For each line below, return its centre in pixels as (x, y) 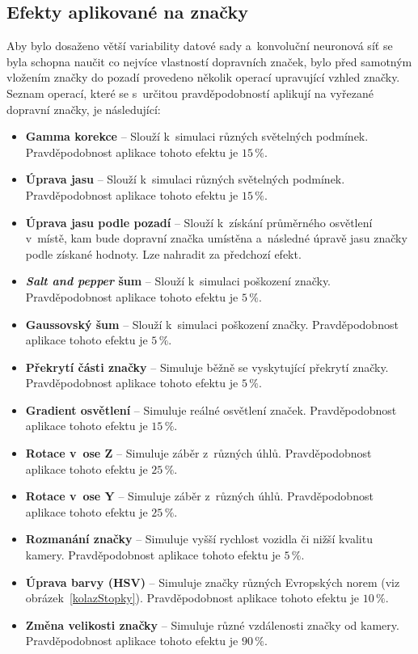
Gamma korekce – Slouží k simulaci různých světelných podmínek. (197, 136)
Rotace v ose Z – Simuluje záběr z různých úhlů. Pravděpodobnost (198, 453)
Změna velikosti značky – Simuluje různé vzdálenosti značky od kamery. (212, 624)
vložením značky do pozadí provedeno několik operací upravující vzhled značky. (203, 77)
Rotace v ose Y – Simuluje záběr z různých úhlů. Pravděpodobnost (199, 496)
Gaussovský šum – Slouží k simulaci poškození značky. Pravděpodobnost (212, 324)
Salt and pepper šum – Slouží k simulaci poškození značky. (178, 281)
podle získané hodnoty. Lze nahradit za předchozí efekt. (163, 253)
